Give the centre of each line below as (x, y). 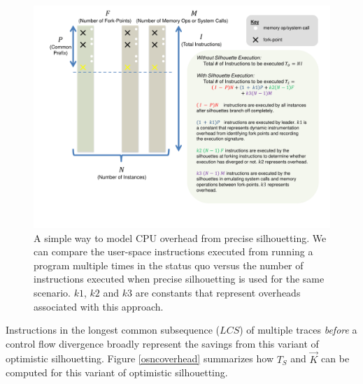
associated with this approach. (99, 306)
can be (335, 358)
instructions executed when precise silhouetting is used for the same (179, 279)
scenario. (52, 292)
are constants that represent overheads (218, 292)
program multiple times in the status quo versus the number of (169, 265)
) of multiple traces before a (298, 330)
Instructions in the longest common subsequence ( (113, 330)
